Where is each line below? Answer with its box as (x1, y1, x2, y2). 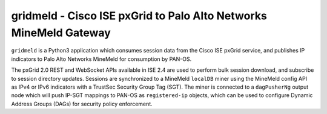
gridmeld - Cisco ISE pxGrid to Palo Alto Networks (11, 9, 268, 22)
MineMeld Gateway (11, 26, 111, 39)
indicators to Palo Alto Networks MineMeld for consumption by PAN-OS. (11, 55, 192, 63)
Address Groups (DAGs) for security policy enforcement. (11, 100, 153, 107)
